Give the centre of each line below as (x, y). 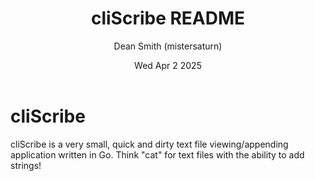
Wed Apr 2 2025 (168, 65)
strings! (26, 165)
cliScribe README (168, 18)
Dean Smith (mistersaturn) (168, 46)
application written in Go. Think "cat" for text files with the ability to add (157, 154)
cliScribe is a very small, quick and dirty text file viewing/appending (149, 144)
